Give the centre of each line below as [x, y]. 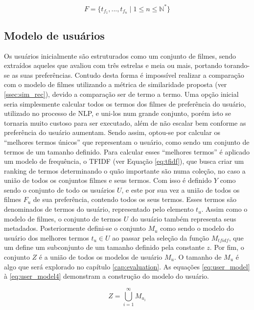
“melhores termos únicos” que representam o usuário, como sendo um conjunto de [127, 142]
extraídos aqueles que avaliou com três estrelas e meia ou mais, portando [113, 65]
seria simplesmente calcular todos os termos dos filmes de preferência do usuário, [125, 103]
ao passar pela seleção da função [161, 237]
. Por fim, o [227, 247]
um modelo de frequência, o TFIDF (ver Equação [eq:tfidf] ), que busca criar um [124, 161]
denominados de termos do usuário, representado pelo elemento [99, 209]
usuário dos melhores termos [46, 237]
